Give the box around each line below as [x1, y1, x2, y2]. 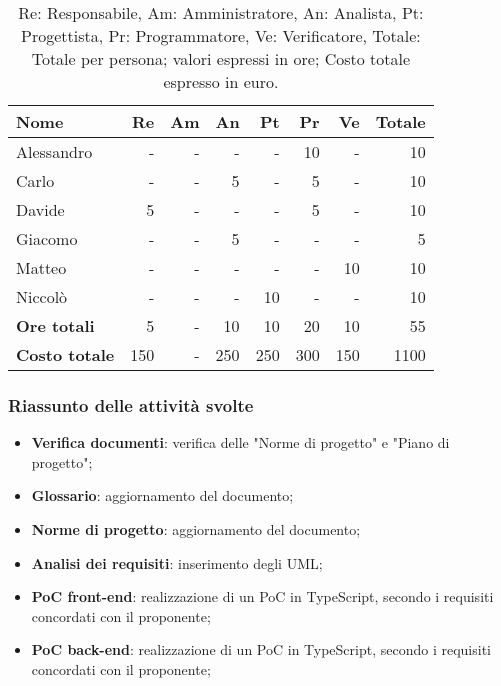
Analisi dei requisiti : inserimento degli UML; [31, 552, 323, 573]
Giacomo [16, 227, 78, 250]
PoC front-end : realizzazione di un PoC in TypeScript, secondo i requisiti [31, 586, 494, 607]
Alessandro [16, 140, 93, 163]
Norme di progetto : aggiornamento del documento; [31, 519, 361, 539]
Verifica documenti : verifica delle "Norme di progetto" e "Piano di [31, 432, 450, 453]
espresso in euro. [163, 70, 279, 93]
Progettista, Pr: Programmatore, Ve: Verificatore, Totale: [21, 24, 421, 47]
